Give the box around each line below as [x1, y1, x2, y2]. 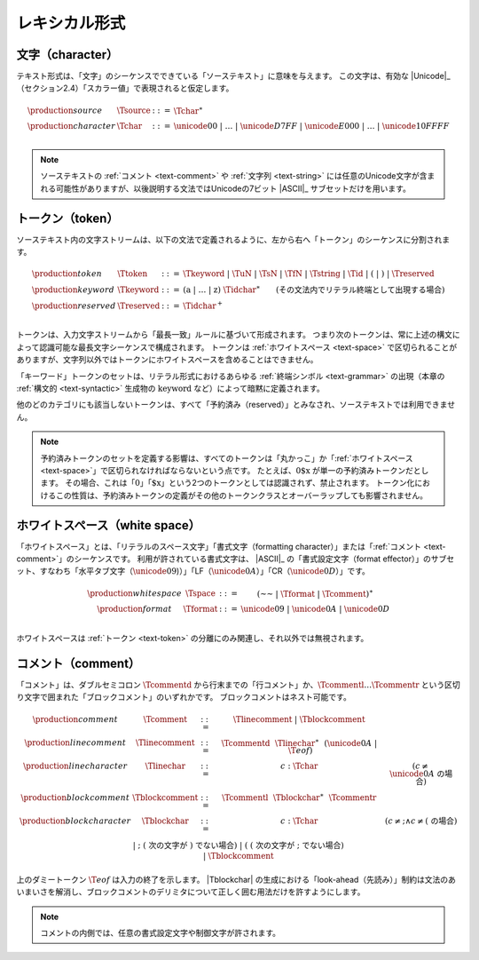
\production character [27, 121, 115, 131]
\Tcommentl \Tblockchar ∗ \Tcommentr [222, 791, 377, 803]
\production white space [87, 589, 182, 599]
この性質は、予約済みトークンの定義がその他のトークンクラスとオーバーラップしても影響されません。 [55, 489, 428, 501]
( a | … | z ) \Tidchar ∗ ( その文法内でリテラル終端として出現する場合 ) [183, 283, 445, 295]
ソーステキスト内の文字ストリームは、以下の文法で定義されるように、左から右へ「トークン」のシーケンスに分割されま [16, 234, 451, 244]
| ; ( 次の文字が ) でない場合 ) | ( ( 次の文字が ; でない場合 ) [132, 840, 345, 850]
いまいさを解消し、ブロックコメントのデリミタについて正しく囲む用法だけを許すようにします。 [16, 886, 365, 897]
